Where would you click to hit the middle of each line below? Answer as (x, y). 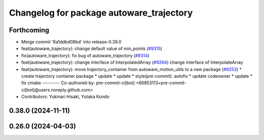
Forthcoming (29, 30)
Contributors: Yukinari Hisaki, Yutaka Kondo (65, 97)
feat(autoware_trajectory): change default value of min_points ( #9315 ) (92, 48)
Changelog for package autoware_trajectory (101, 13)
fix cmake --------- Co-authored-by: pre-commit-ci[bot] (78, 83)
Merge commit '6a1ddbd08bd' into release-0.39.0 (71, 42)
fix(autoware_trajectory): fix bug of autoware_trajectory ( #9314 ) (85, 55)
